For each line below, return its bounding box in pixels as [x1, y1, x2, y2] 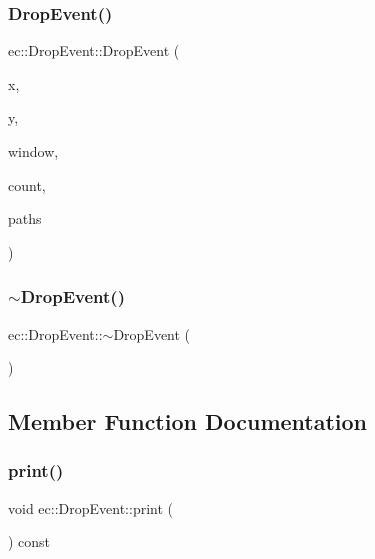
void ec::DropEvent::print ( [8, 497, 174, 518]
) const [8, 531, 51, 552]
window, [8, 141, 59, 161]
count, [8, 174, 46, 195]
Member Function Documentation [8, 406, 368, 437]
